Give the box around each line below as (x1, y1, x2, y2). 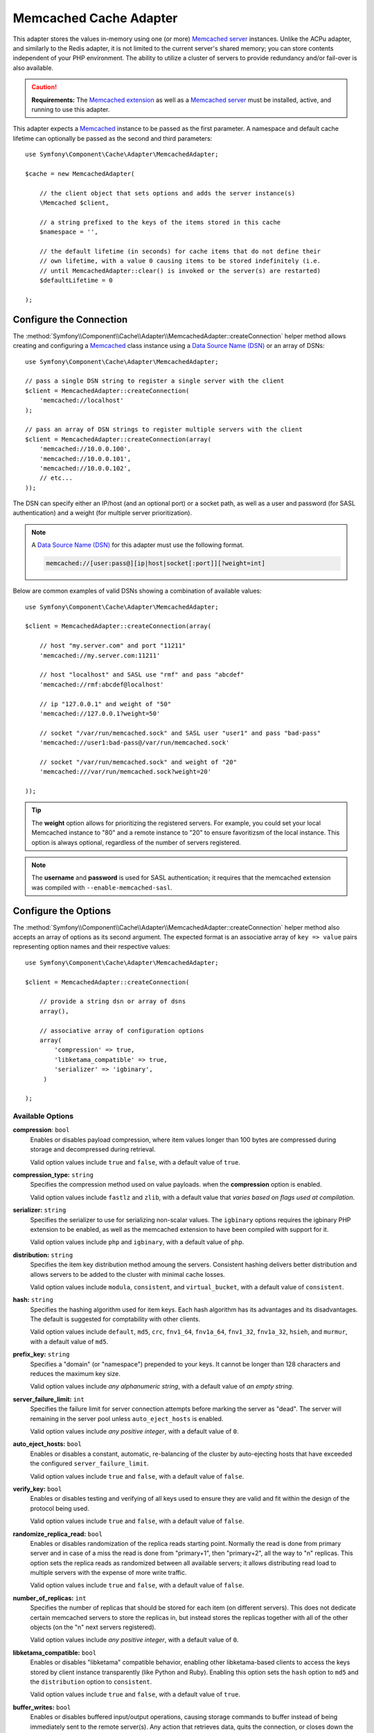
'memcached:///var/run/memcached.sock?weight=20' (39, 768, 211, 776)
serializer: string (12, 1206, 66, 1214)
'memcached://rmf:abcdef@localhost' (39, 680, 164, 688)
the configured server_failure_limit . (30, 1459, 149, 1468)
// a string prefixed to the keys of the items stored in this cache (39, 218, 281, 226)
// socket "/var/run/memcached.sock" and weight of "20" (39, 758, 237, 766)
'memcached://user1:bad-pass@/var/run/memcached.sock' (39, 739, 230, 747)
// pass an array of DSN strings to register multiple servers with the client (25, 426, 303, 433)
